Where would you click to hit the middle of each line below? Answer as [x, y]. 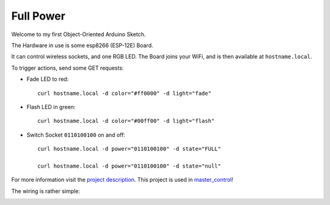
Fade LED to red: [48, 79]
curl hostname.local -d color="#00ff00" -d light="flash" [126, 121]
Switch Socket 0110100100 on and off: [76, 135]
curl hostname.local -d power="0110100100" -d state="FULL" [129, 149]
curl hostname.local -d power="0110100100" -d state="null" [129, 166]
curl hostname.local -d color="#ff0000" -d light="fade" [125, 93]
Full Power [38, 16]
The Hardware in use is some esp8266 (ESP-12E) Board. [82, 45]
